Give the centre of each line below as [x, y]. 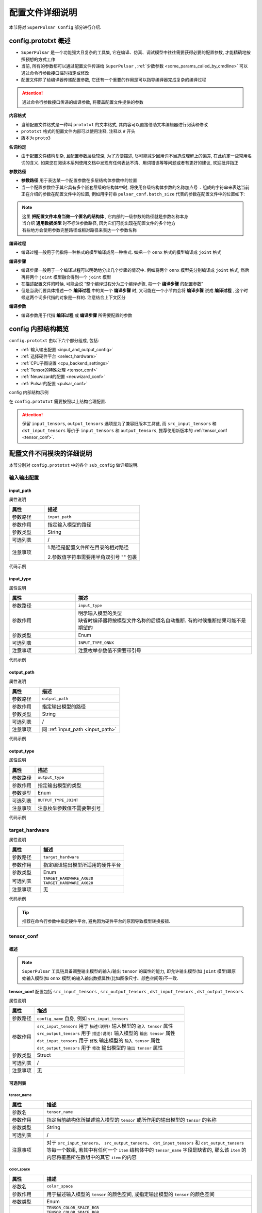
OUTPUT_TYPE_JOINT [58, 800]
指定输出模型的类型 [60, 785]
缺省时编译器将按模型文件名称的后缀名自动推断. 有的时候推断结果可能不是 [162, 621]
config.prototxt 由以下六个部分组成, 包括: [54, 341]
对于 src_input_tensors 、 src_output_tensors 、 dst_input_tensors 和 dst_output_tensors [145, 1143]
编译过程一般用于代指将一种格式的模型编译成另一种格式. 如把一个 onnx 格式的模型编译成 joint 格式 [121, 252]
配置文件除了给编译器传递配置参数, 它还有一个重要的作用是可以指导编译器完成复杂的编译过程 [114, 80]
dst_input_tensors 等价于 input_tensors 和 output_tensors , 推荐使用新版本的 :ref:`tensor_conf [125, 430]
